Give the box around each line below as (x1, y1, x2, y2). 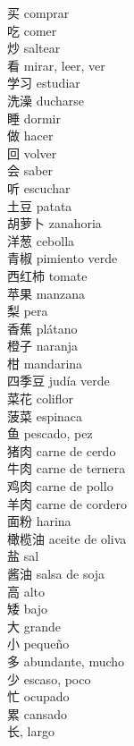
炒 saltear (7, 38, 61, 57)
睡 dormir (7, 108, 61, 127)
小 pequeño (7, 634, 70, 653)
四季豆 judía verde (7, 371, 110, 390)
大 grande (7, 616, 61, 635)
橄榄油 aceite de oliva (7, 529, 127, 547)
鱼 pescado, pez (7, 424, 93, 443)
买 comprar (7, 4, 70, 21)
